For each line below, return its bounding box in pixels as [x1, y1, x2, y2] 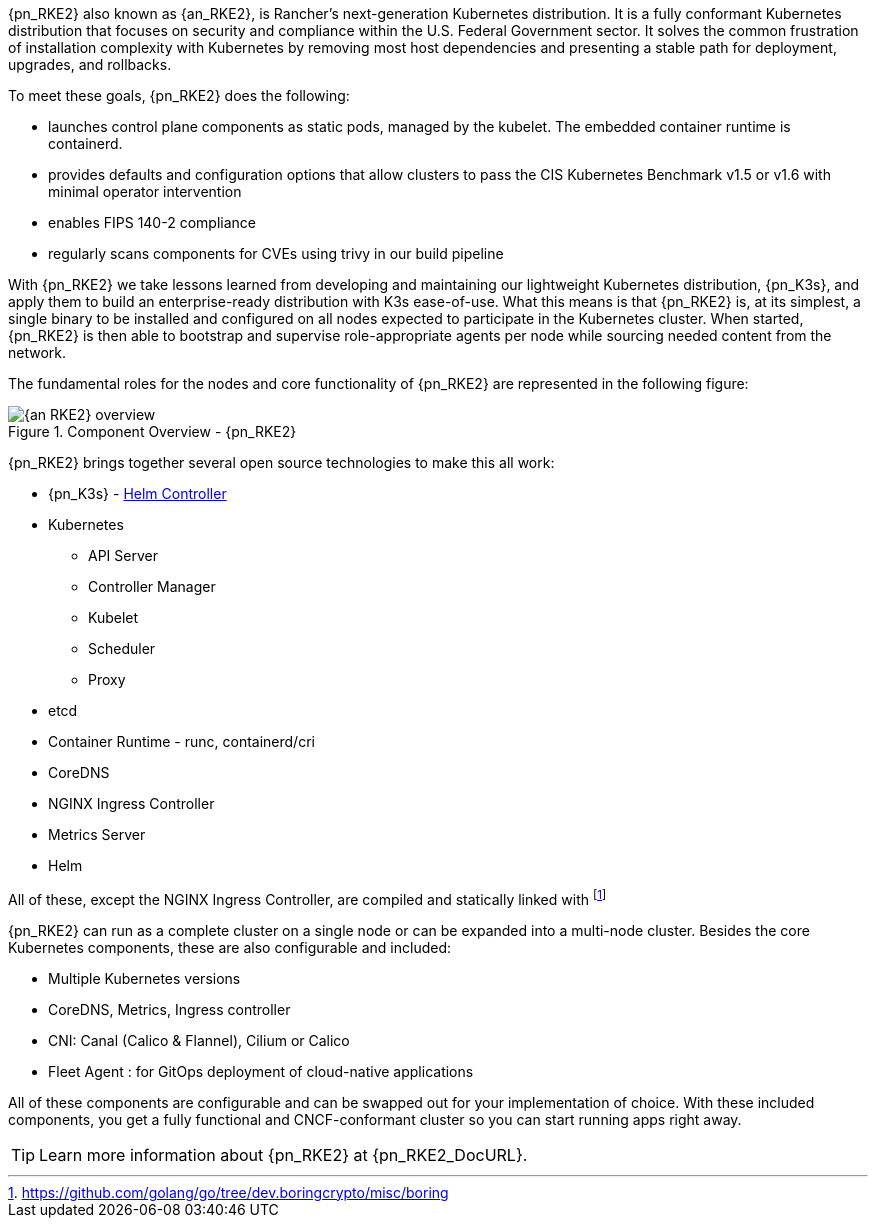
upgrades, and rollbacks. [8, 56, 172, 73]
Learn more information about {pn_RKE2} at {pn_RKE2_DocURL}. [39, 1144, 528, 1165]
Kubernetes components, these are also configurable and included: [8, 938, 452, 956]
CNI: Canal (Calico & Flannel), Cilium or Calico [48, 1031, 350, 1049]
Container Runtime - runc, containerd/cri [48, 733, 315, 750]
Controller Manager [88, 578, 216, 595]
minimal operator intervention [48, 183, 242, 200]
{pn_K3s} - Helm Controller [48, 485, 227, 502]
